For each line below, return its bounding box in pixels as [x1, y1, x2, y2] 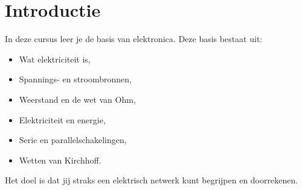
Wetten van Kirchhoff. [19, 153, 101, 166]
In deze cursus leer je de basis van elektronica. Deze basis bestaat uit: [5, 32, 263, 45]
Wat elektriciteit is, [19, 52, 91, 65]
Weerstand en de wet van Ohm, [19, 93, 136, 105]
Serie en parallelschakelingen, [19, 133, 127, 146]
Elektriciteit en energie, [19, 113, 106, 126]
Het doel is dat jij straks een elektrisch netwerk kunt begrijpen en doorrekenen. [5, 174, 298, 186]
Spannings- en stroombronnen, [19, 73, 132, 85]
